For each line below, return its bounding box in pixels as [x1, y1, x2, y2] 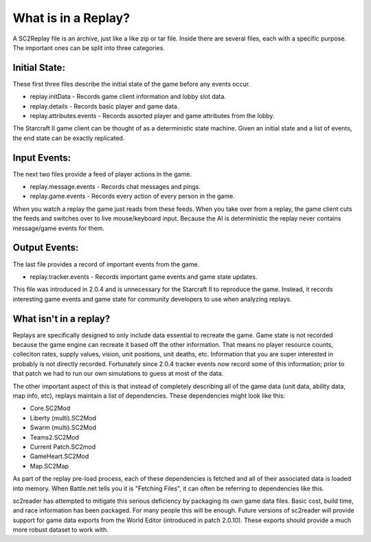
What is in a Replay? [12, 10, 131, 25]
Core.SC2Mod [30, 404, 71, 412]
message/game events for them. [12, 224, 105, 232]
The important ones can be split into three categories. [12, 43, 165, 52]
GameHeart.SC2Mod [30, 452, 89, 460]
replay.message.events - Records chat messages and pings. [30, 183, 201, 191]
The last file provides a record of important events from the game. [12, 260, 199, 268]
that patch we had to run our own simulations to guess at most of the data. [12, 370, 224, 378]
